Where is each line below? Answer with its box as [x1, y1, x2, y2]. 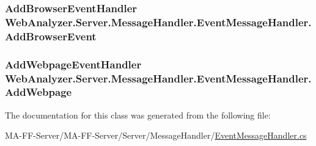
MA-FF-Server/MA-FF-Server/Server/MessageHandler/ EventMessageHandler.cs [5, 129, 307, 142]
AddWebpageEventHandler [5, 56, 142, 71]
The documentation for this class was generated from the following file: [5, 108, 271, 121]
